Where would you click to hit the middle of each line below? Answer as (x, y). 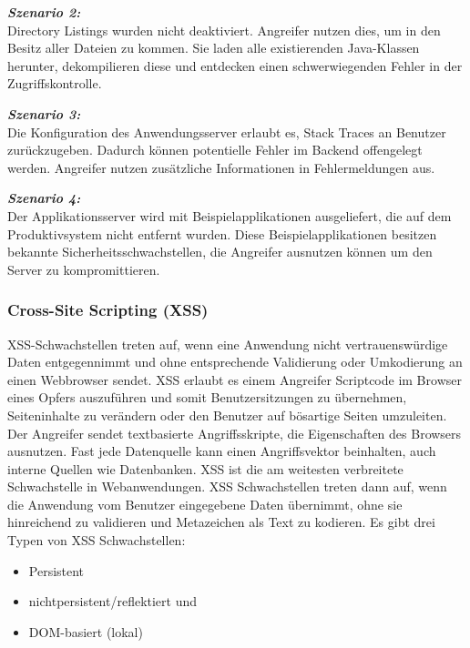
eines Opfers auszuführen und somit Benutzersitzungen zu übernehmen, (207, 397)
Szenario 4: (44, 198)
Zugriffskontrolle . (55, 83)
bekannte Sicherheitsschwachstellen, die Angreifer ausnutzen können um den (220, 252)
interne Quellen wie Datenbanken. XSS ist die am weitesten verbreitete (205, 468)
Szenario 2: (44, 12)
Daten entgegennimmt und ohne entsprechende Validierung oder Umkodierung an (235, 362)
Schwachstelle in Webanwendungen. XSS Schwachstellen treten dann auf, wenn (227, 486)
